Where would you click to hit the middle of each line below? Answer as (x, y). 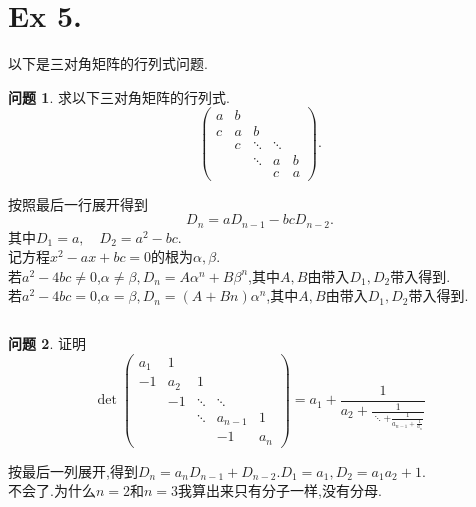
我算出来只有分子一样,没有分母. (280, 490)
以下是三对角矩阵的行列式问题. (108, 63)
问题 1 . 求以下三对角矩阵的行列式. (119, 96)
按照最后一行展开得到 (78, 203)
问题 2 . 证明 (47, 342)
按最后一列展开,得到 (73, 470)
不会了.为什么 (52, 490)
